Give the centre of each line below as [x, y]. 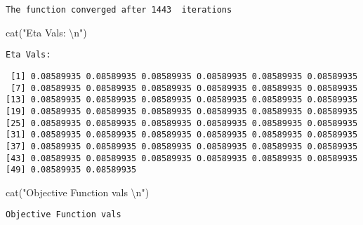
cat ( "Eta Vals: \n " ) [46, 32]
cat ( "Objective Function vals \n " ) [78, 192]
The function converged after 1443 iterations [119, 10]
